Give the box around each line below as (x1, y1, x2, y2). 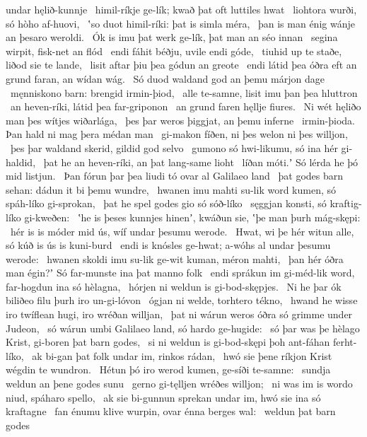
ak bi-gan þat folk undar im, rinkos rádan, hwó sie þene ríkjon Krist (32, 348, 332, 363)
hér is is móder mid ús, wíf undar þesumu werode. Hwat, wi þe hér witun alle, (10, 223, 354, 238)
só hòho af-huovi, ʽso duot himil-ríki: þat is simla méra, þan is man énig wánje (6, 16, 355, 30)
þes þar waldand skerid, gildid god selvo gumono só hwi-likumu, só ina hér (10, 140, 338, 155)
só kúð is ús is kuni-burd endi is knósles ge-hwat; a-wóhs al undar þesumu (6, 238, 331, 252)
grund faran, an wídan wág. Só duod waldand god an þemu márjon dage (6, 71, 325, 86)
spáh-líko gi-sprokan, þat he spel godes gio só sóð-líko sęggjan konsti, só (6, 196, 327, 211)
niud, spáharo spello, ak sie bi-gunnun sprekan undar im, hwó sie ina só (6, 390, 321, 404)
